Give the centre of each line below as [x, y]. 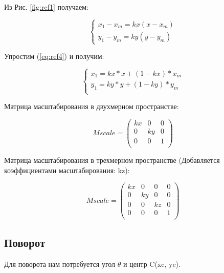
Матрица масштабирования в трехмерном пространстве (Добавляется [112, 160]
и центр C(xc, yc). [152, 264]
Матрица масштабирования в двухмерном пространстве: [92, 106]
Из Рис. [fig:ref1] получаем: [46, 7]
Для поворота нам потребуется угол [60, 264]
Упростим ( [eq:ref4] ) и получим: [54, 56]
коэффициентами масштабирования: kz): [67, 170]
